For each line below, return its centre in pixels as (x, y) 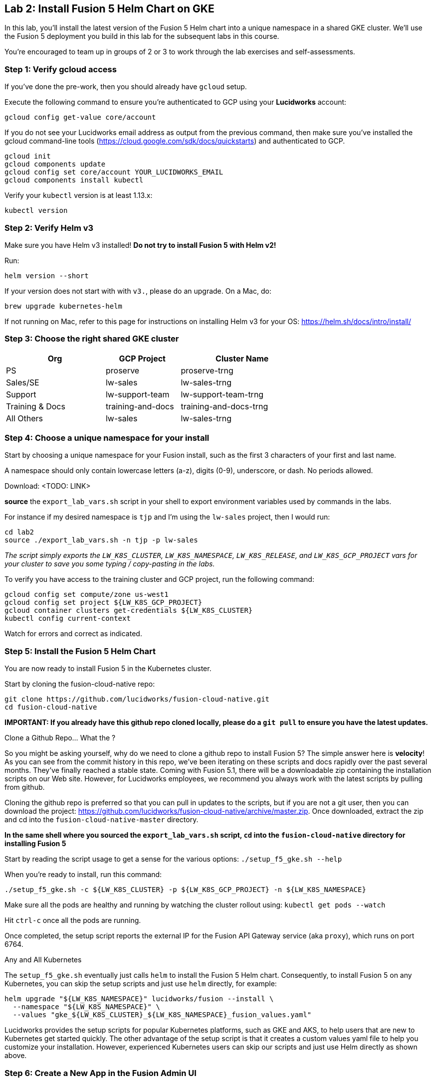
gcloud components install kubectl (74, 180)
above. (16, 1056)
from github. (25, 787)
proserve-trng (207, 370)
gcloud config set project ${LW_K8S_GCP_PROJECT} (104, 603)
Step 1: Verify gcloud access (61, 69)
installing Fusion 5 (35, 844)
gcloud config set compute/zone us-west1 (87, 595)
